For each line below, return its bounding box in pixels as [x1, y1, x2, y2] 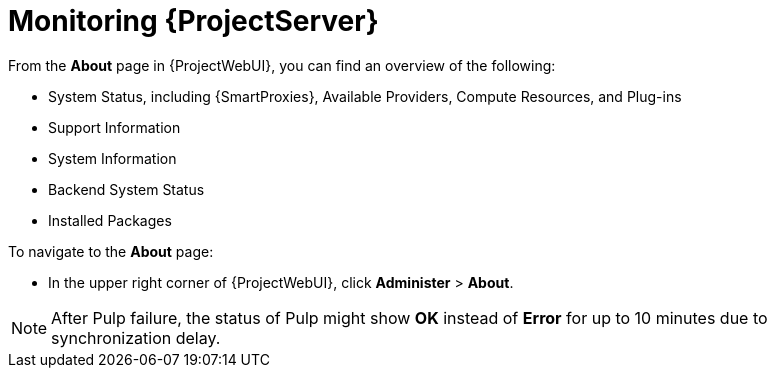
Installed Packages [48, 211, 172, 229]
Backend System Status [48, 180, 205, 198]
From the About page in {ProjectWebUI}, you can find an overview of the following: [8, 56, 556, 74]
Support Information [48, 118, 181, 136]
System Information [48, 149, 177, 167]
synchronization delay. [51, 327, 221, 348]
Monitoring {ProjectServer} [8, 4, 379, 38]
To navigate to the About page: [8, 242, 214, 260]
